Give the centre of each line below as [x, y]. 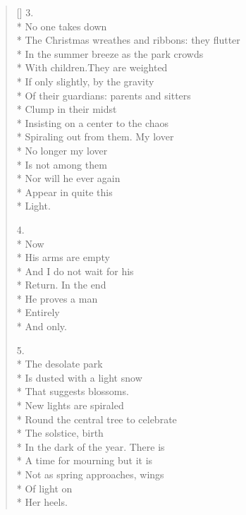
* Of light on [44, 488]
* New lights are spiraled [70, 405]
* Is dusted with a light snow [79, 377]
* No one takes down [62, 26]
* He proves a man [57, 298]
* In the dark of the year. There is [91, 446]
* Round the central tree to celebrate [97, 419]
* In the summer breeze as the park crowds [110, 53]
